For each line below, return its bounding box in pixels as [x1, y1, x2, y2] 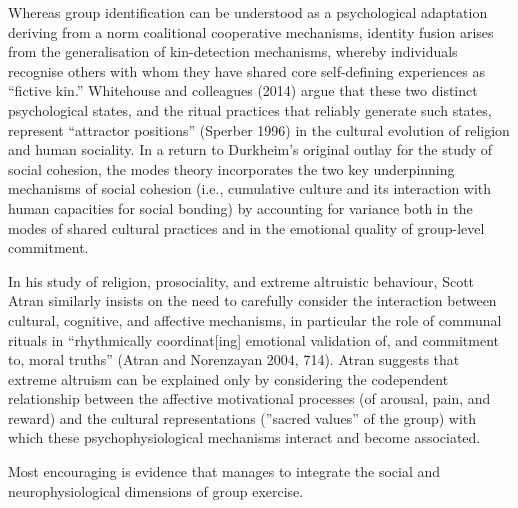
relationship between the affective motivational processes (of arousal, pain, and [8, 388, 491, 409]
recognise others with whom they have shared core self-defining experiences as [8, 60, 485, 81]
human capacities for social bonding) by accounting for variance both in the [8, 197, 473, 218]
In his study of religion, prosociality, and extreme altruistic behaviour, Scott [8, 270, 475, 291]
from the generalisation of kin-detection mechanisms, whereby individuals [8, 41, 458, 62]
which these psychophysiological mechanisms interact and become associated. [8, 427, 481, 448]
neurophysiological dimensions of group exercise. [8, 480, 304, 501]
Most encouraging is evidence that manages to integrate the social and [8, 461, 441, 482]
